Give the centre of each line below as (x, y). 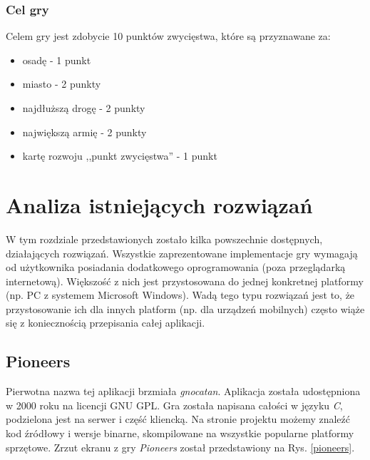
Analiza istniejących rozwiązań (159, 204)
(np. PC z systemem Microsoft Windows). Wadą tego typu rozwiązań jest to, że (180, 295)
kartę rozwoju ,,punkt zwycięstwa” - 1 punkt (120, 156)
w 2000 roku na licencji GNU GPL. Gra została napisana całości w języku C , (174, 405)
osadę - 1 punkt (57, 60)
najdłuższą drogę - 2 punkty (84, 108)
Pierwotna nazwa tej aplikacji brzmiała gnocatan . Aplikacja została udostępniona (183, 391)
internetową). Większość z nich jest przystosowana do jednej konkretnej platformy (185, 281)
